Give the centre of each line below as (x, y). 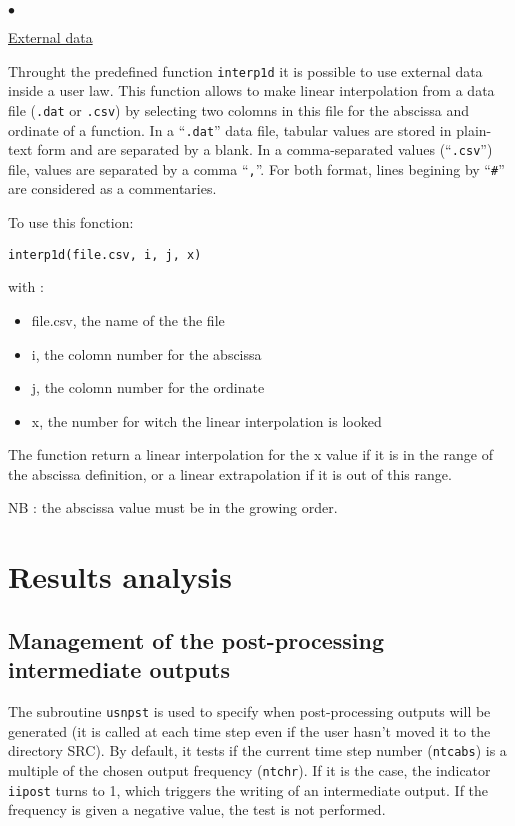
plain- (474, 129)
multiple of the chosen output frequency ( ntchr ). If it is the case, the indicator (249, 769)
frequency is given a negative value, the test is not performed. (197, 809)
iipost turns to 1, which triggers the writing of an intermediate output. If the (248, 789)
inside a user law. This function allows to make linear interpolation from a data (251, 90)
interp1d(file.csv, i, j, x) (105, 254)
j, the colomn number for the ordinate (148, 387)
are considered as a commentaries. (112, 188)
